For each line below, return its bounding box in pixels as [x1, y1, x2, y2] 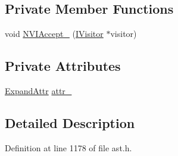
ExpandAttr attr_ [5, 85, 72, 96]
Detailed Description [5, 113, 135, 132]
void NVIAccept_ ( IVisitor [5, 27, 104, 40]
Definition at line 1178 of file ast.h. [5, 141, 132, 154]
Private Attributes [5, 57, 121, 75]
